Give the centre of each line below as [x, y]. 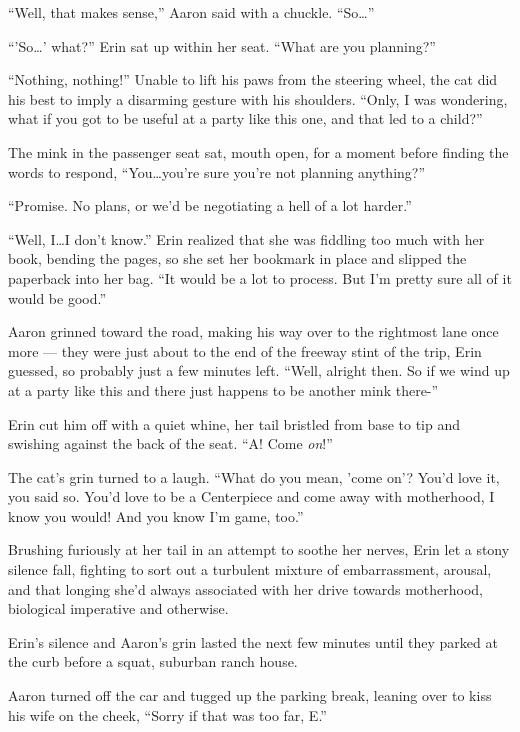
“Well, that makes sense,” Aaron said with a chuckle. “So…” [191, 12]
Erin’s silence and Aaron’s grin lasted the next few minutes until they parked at [253, 641]
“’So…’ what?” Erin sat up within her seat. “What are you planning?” [222, 45]
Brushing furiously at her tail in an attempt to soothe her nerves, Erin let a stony [259, 549]
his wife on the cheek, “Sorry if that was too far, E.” [167, 714]
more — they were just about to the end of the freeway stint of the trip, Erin [245, 350]
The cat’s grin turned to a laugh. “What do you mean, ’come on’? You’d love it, [254, 476]
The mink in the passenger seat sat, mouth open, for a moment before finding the [258, 151]
